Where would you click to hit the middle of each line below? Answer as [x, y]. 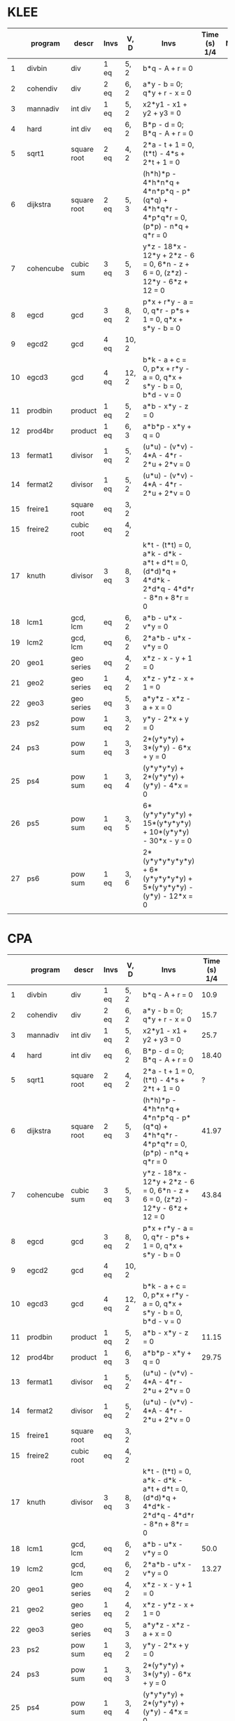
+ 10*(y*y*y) [166, 831]
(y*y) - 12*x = [168, 896]
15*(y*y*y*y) [167, 823]
